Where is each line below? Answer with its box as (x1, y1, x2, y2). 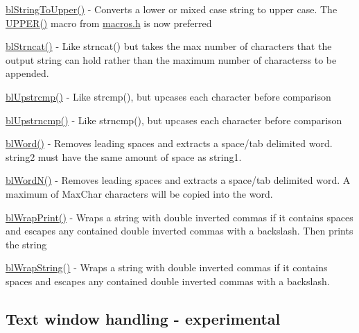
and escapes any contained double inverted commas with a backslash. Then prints (6, 223, 353, 238)
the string (6, 237, 47, 251)
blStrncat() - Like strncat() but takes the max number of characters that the (6, 39, 332, 53)
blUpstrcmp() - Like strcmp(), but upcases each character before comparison (6, 89, 331, 103)
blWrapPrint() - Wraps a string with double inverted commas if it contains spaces (6, 210, 353, 224)
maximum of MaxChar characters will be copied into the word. (6, 186, 273, 200)
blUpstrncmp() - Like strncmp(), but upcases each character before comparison (6, 112, 342, 127)
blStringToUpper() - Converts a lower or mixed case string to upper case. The (6, 2, 338, 16)
